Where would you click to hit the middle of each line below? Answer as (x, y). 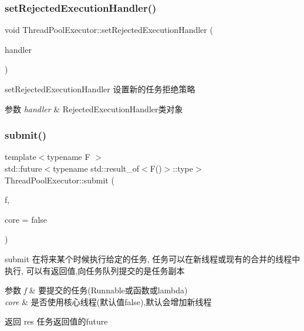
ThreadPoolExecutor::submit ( (60, 180)
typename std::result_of (96, 168)
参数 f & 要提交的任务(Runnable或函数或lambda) (96, 290)
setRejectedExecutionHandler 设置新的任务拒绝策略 (100, 89)
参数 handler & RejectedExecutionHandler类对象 (94, 108)
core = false (26, 219)
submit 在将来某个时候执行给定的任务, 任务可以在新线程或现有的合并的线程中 (153, 258)
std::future (23, 168)
